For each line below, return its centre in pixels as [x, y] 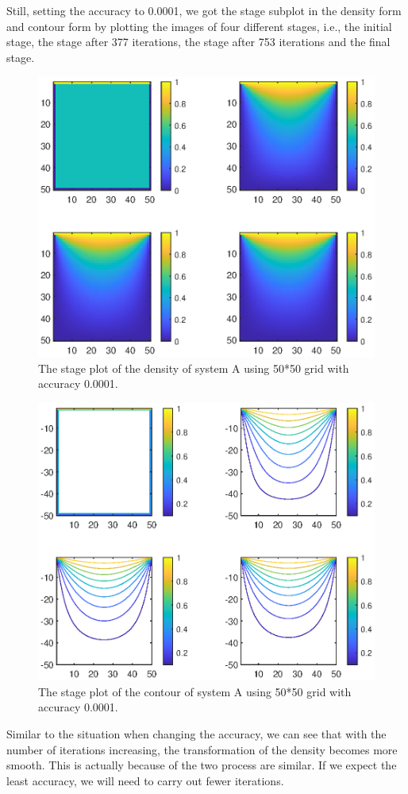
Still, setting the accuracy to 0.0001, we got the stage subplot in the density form [204, 10]
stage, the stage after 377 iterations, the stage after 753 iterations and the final [198, 42]
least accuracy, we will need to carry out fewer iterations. [145, 780]
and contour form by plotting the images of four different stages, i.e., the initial [199, 26]
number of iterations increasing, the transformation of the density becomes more [202, 749]
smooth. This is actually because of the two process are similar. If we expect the [202, 765]
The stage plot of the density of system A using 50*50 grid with [194, 368]
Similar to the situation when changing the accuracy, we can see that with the [196, 733]
